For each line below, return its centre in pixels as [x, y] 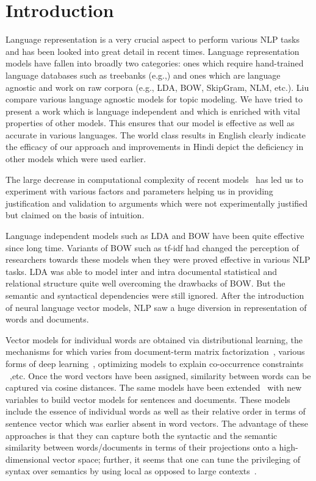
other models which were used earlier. [76, 159]
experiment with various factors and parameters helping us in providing [139, 191]
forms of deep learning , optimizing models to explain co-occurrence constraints [155, 363]
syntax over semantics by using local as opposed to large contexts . [131, 471]
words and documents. [47, 319]
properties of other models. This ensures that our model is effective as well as [150, 123]
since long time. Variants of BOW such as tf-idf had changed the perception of [152, 247]
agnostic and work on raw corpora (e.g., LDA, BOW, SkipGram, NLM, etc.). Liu [157, 87]
